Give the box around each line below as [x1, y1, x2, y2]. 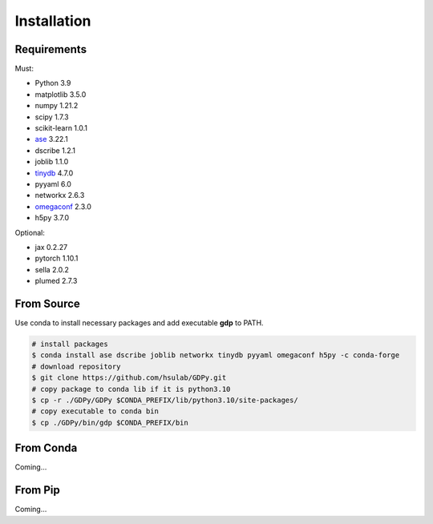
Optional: [14, 228, 46, 237]
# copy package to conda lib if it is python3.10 [31, 385, 231, 393]
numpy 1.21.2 [34, 101, 79, 111]
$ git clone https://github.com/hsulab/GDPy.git [31, 373, 227, 382]
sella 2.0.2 [34, 264, 70, 274]
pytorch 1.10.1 [34, 253, 79, 264]
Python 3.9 [34, 79, 71, 88]
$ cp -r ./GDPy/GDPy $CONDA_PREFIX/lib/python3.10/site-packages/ [31, 395, 298, 405]
